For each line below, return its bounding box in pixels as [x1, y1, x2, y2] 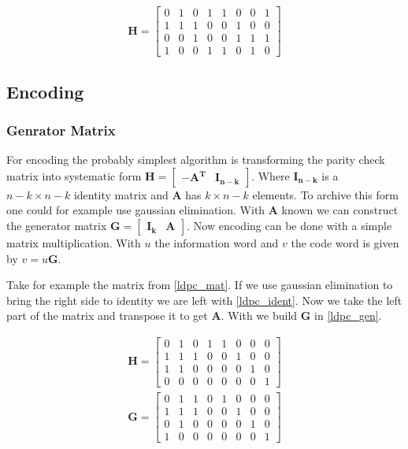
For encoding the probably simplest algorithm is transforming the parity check [6, 151, 385, 168]
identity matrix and [73, 186, 169, 202]
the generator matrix [6, 217, 107, 233]
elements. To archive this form [252, 186, 399, 202]
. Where [251, 167, 290, 184]
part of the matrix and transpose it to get [6, 307, 208, 324]
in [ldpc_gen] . [314, 307, 382, 324]
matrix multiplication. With [6, 234, 141, 250]
